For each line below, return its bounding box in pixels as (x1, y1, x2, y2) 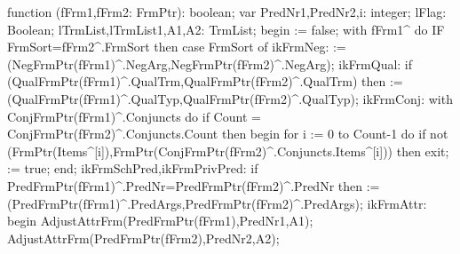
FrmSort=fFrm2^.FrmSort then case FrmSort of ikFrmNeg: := (7, 37, 346, 56)
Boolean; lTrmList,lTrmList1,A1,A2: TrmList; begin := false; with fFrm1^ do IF (7, 20, 445, 38)
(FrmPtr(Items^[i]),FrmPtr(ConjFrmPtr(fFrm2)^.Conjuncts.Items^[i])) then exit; (7, 141, 449, 160)
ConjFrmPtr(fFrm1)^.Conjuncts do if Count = (7, 107, 261, 125)
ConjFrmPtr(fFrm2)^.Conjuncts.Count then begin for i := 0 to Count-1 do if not (7, 124, 448, 143)
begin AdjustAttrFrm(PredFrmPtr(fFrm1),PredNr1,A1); (7, 211, 313, 230)
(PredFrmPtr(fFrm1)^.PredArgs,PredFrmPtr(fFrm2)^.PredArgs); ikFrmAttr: (7, 194, 427, 212)
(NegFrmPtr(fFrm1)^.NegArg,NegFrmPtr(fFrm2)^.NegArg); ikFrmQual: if (7, 54, 413, 73)
